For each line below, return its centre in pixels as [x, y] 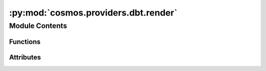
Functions [25, 42]
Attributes [25, 57]
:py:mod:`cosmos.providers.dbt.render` [93, 13]
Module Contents [38, 26]
